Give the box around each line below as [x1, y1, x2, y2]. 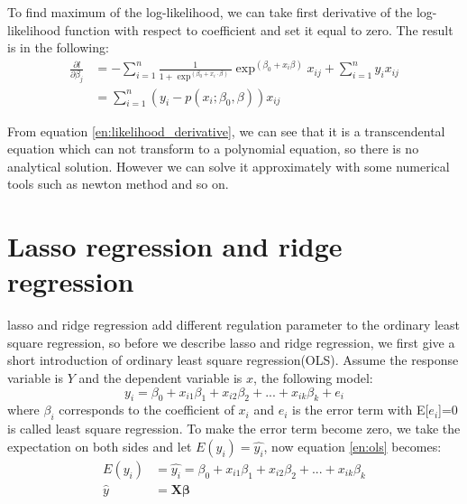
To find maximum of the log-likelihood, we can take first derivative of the [7, 3, 413, 21]
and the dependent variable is [78, 369, 243, 387]
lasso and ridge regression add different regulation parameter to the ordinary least [7, 315, 461, 334]
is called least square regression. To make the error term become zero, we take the [7, 419, 461, 438]
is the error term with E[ [292, 400, 429, 419]
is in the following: [7, 38, 109, 57]
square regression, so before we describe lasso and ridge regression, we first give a [7, 332, 455, 351]
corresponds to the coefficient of [59, 400, 234, 419]
